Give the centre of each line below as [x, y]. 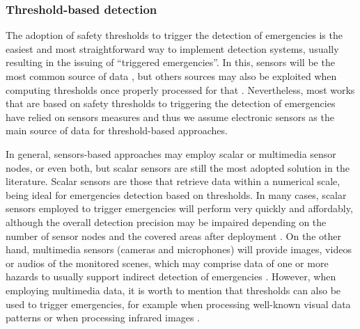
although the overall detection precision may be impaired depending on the [166, 222]
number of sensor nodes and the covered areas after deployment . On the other [173, 235]
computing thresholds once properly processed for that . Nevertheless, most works [180, 89]
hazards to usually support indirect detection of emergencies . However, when [171, 276]
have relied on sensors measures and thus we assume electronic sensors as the [170, 117]
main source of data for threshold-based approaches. [117, 130]
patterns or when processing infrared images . [103, 318]
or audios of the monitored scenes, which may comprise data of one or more [167, 263]
